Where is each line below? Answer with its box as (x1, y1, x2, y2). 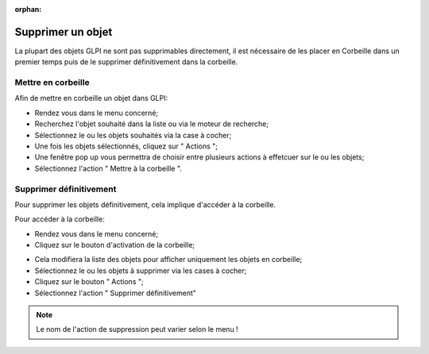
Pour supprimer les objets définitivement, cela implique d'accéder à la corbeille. (14, 199, 276, 210)
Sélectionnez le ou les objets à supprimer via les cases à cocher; (34, 266, 247, 275)
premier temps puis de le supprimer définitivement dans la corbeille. (14, 57, 238, 67)
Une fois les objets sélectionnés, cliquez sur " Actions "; (34, 141, 218, 151)
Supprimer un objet (14, 25, 113, 39)
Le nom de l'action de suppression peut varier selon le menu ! (36, 325, 238, 334)
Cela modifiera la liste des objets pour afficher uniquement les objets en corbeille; (34, 255, 303, 264)
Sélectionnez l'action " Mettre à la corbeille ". (34, 164, 183, 173)
